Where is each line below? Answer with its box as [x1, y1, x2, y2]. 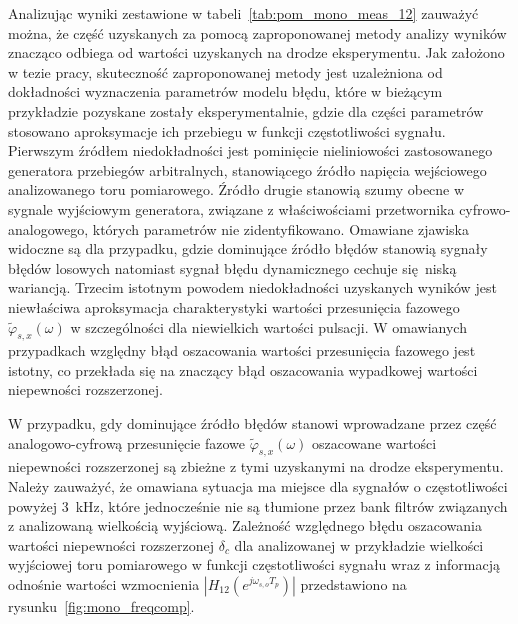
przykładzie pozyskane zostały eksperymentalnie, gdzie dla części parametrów [8, 100, 484, 121]
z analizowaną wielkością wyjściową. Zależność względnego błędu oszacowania [8, 515, 482, 536]
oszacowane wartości [312, 432, 437, 453]
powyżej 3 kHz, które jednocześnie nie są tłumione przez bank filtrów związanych [8, 495, 508, 516]
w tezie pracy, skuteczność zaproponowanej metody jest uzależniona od [8, 61, 443, 82]
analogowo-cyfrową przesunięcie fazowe [8, 432, 245, 453]
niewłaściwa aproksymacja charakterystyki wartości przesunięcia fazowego [8, 296, 460, 317]
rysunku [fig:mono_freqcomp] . [8, 596, 195, 617]
